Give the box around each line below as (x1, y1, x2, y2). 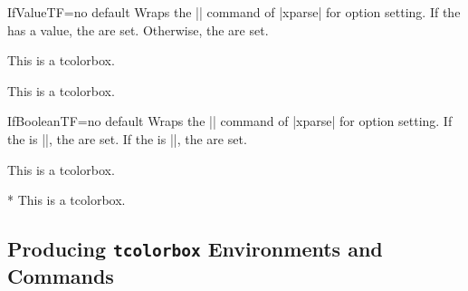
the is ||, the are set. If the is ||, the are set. (7, 129, 247, 148)
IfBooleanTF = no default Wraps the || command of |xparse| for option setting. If (7, 112, 453, 131)
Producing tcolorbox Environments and (7, 235, 383, 263)
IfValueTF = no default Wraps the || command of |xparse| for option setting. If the (7, 3, 461, 21)
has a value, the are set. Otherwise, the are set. (7, 20, 269, 39)
